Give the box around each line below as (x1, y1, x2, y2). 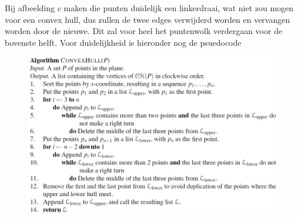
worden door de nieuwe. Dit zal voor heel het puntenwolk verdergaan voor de (5, 25, 283, 37)
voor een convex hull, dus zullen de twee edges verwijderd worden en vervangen (5, 13, 290, 25)
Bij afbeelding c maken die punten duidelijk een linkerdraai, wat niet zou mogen (5, 2, 294, 14)
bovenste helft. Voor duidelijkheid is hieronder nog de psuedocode (5, 36, 242, 48)
